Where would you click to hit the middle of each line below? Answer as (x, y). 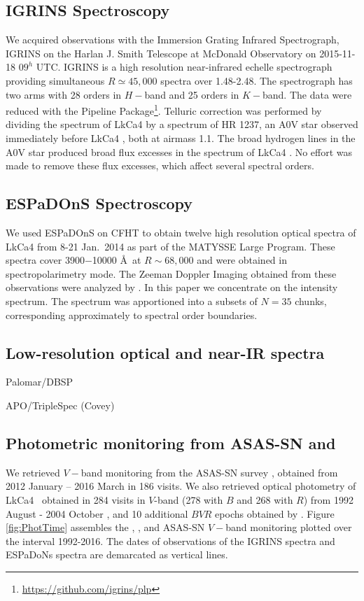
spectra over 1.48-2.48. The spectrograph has (257, 80)
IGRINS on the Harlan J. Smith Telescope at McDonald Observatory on (161, 53)
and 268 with (265, 499)
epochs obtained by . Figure (275, 513)
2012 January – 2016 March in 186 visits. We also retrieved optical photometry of (181, 486)
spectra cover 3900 (45, 260)
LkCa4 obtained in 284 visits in (76, 499)
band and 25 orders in (192, 94)
